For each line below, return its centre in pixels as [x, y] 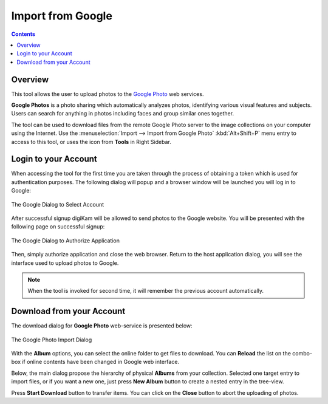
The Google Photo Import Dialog [52, 340]
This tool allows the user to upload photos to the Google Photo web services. [108, 94]
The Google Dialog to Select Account [58, 204]
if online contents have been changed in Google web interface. [101, 362]
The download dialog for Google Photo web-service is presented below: [102, 326]
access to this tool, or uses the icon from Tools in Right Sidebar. [91, 142]
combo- [302, 354]
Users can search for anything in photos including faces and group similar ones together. [122, 114]
